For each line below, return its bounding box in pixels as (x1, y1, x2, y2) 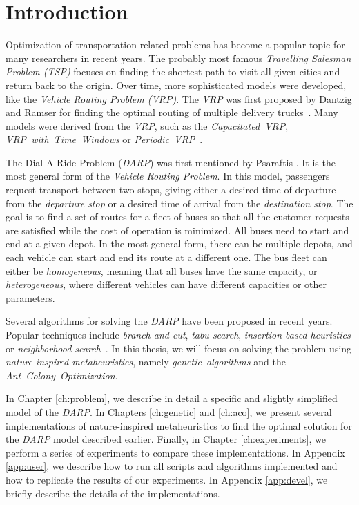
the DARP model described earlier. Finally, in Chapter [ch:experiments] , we (6, 432, 327, 446)
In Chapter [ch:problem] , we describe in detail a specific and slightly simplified (6, 391, 338, 406)
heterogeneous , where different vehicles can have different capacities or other (6, 277, 327, 292)
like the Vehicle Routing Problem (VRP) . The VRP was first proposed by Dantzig (6, 91, 352, 106)
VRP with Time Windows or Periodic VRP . (6, 132, 203, 146)
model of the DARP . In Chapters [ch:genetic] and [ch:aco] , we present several (6, 404, 332, 419)
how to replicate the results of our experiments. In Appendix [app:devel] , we (6, 472, 328, 486)
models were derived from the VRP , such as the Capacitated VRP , (6, 118, 289, 133)
